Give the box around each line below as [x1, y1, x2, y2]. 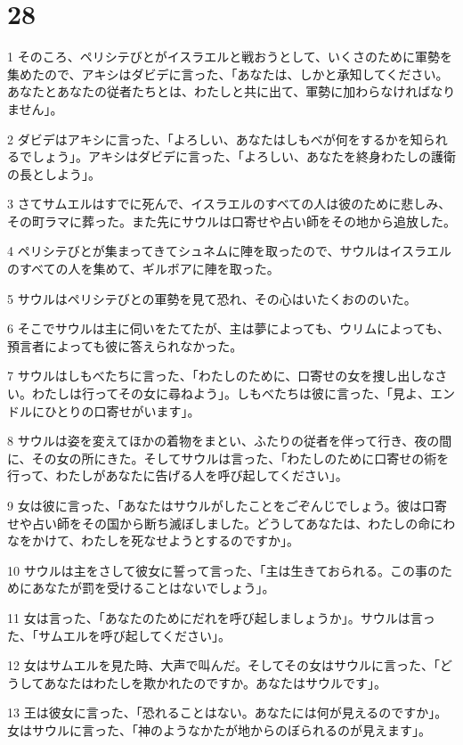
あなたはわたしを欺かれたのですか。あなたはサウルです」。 [44, 673, 386, 692]
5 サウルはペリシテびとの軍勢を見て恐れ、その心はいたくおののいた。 [7, 289, 417, 307]
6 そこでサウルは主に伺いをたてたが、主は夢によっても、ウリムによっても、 [7, 319, 450, 338]
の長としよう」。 [7, 164, 101, 183]
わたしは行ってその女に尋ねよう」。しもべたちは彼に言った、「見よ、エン [31, 384, 455, 403]
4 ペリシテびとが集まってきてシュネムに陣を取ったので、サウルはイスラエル [7, 242, 451, 260]
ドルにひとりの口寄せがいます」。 [7, 401, 200, 420]
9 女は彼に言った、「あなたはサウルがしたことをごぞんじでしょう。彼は [7, 496, 422, 514]
